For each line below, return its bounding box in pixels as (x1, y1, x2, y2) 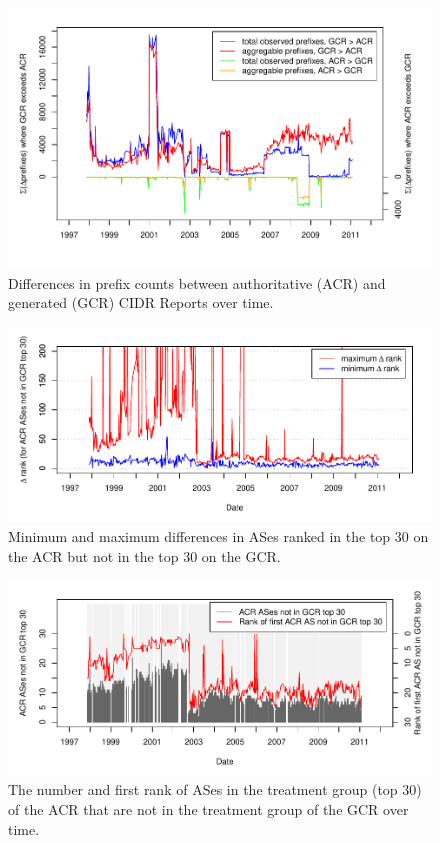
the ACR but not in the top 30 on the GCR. (8, 545, 281, 566)
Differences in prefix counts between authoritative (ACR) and (8, 272, 386, 293)
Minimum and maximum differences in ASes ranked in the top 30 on (8, 525, 429, 546)
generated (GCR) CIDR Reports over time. (8, 292, 274, 313)
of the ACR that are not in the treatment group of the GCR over (8, 799, 409, 820)
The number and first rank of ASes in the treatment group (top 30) (8, 779, 422, 800)
